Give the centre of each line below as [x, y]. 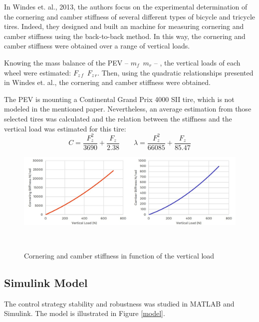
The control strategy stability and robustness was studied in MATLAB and [119, 303]
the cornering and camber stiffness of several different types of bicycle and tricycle [130, 16]
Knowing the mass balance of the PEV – [66, 62]
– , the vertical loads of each [197, 62]
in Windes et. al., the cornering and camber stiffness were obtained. [107, 82]
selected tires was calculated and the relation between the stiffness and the [118, 118]
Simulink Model [46, 283]
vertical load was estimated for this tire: [65, 128]
